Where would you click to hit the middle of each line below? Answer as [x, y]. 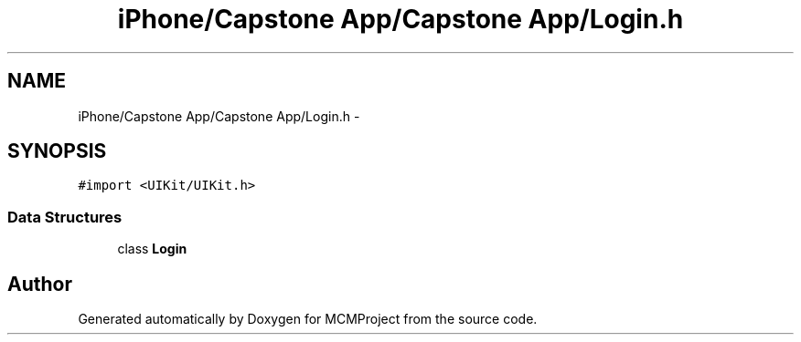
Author [40, 284]
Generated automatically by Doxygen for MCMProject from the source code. [308, 319]
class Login [152, 249]
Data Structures [65, 217]
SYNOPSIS [57, 151]
